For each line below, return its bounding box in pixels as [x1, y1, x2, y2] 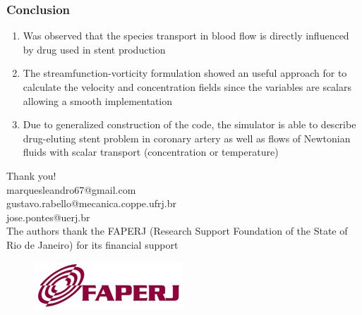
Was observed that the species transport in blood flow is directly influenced [23, 28, 349, 43]
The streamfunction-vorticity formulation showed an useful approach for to [23, 66, 347, 80]
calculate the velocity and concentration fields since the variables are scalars [23, 80, 352, 94]
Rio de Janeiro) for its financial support [6, 237, 179, 252]
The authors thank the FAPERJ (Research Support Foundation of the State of [6, 223, 348, 238]
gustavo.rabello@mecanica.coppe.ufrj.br [6, 196, 176, 211]
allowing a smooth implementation [23, 93, 173, 108]
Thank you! [6, 168, 56, 183]
